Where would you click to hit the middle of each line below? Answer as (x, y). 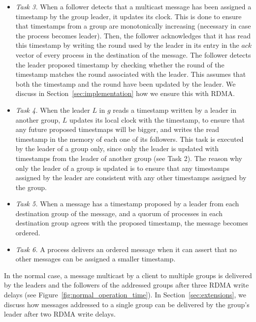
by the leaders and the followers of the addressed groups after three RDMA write (127, 285)
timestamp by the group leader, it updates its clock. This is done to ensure (128, 16)
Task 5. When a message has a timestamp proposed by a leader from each (127, 204)
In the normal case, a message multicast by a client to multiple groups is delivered (128, 275)
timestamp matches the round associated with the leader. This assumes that (131, 74)
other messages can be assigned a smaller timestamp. (96, 259)
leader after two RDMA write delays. (60, 314)
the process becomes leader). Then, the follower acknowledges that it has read (133, 35)
